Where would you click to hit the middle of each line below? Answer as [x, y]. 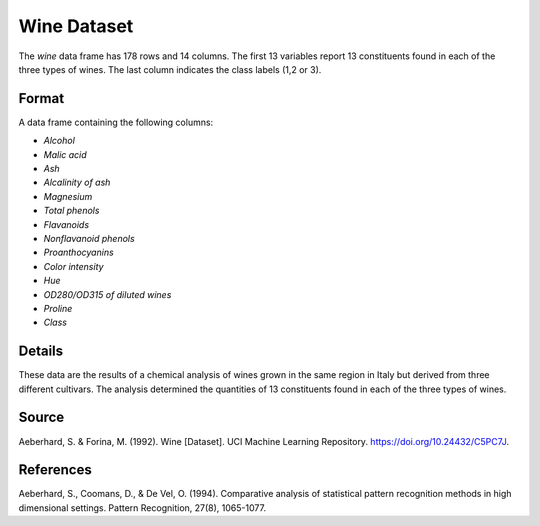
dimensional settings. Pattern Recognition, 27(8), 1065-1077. [142, 507]
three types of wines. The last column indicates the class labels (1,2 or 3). [170, 69]
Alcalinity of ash [77, 182]
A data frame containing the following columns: [116, 122]
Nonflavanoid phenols [89, 238]
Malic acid [65, 154]
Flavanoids [66, 224]
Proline [58, 308]
